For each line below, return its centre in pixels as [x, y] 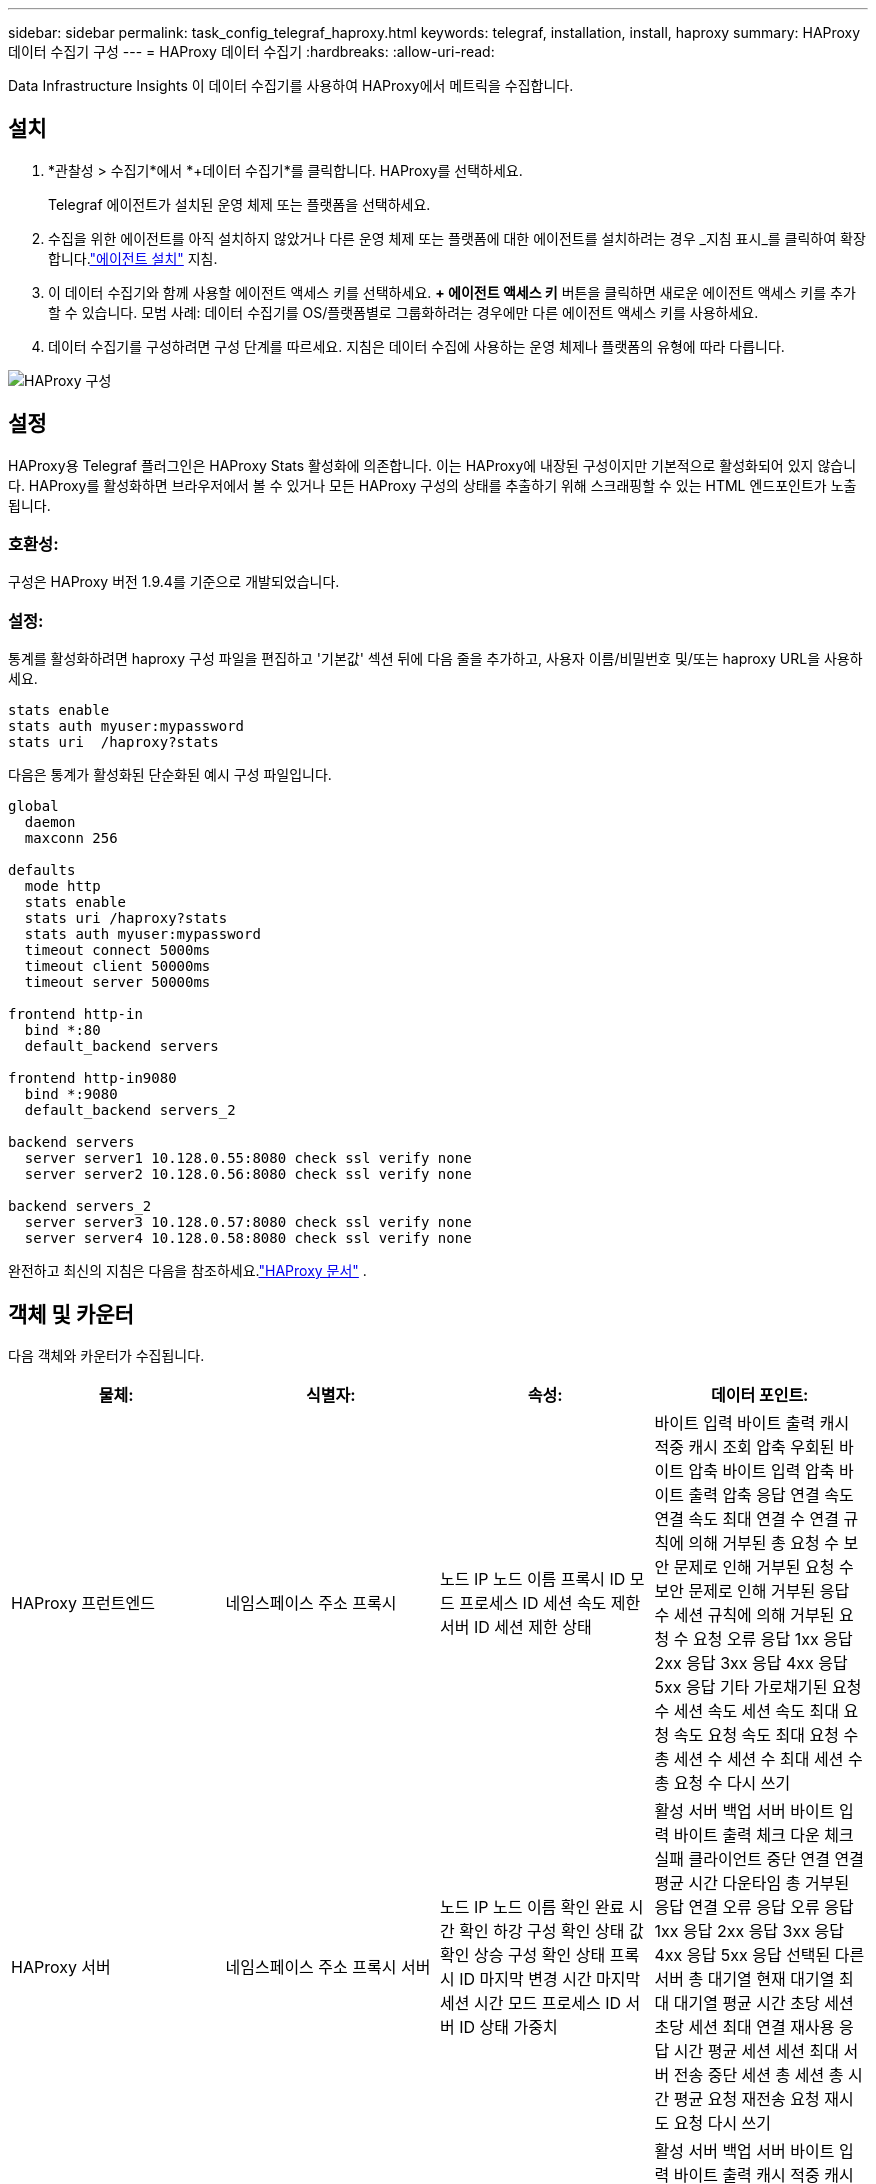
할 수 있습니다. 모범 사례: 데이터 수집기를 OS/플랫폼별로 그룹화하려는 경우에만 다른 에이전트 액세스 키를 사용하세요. [403, 312]
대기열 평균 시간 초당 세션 [763, 2003]
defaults [42, 870]
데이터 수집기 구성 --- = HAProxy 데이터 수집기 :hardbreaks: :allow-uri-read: [251, 51]
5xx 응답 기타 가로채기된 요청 [758, 1687]
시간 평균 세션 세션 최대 [756, 2051]
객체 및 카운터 [71, 1314]
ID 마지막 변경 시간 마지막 [550, 1979]
